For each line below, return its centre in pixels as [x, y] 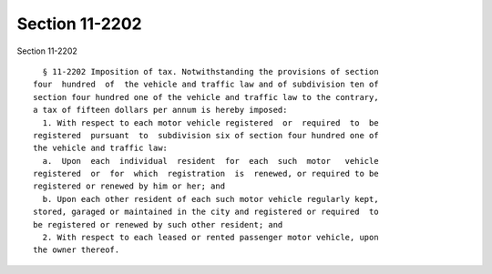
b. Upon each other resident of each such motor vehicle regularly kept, [210, 199]
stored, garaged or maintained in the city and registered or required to [206, 212]
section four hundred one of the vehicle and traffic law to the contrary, [206, 97]
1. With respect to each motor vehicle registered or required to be [210, 122]
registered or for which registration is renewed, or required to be [206, 174]
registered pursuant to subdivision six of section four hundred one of [206, 135]
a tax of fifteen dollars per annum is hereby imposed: [160, 110]
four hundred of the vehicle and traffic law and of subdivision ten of [206, 85]
